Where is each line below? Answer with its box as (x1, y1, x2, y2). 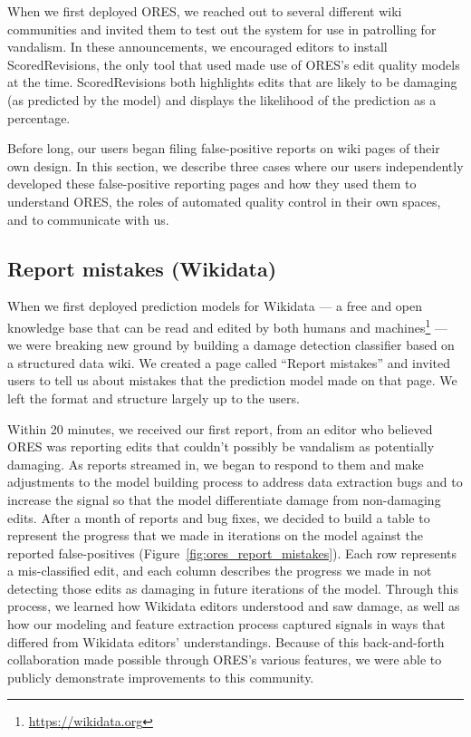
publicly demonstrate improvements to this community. (7, 667, 314, 686)
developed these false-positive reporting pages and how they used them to (7, 174, 417, 193)
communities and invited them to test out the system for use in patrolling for (7, 19, 437, 38)
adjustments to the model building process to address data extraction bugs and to (7, 472, 463, 491)
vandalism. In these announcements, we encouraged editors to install (7, 37, 388, 56)
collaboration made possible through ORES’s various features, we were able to (7, 650, 442, 669)
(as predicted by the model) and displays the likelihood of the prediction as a (7, 90, 437, 109)
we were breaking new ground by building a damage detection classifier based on (7, 335, 455, 354)
